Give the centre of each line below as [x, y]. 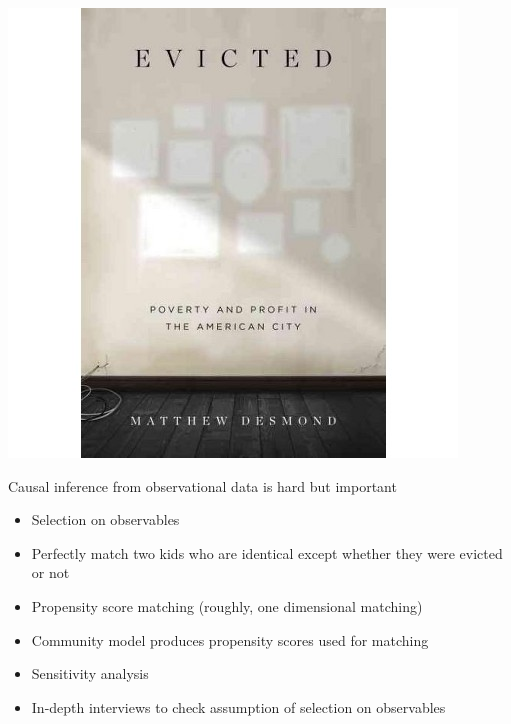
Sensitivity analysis [90, 673]
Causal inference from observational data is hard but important [202, 485]
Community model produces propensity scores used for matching [230, 639]
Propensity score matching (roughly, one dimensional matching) [227, 605]
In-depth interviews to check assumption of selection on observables [238, 706]
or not [50, 572]
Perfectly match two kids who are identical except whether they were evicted [267, 552]
